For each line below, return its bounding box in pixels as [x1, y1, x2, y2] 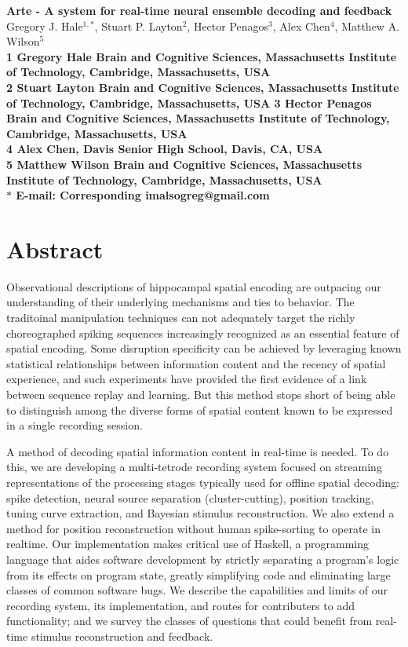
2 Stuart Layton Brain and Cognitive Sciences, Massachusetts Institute [6, 79, 399, 95]
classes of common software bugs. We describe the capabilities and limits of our [6, 582, 388, 598]
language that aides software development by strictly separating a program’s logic [6, 550, 399, 567]
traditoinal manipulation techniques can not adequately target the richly [6, 309, 355, 326]
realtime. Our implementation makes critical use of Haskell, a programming [6, 536, 370, 552]
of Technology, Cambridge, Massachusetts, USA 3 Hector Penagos [6, 94, 372, 111]
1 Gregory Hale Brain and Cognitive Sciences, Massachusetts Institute [6, 48, 397, 64]
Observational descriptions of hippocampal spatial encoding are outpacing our [6, 278, 381, 294]
